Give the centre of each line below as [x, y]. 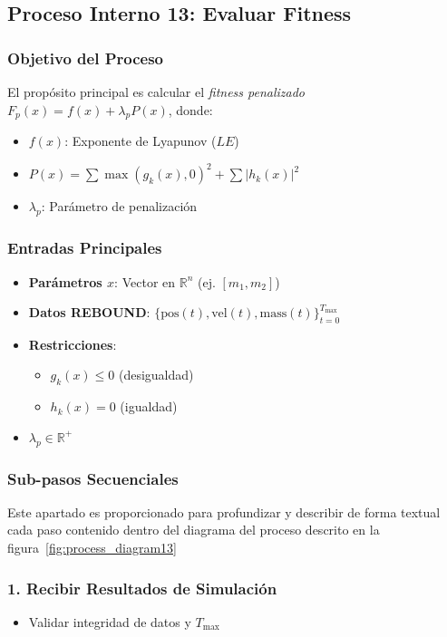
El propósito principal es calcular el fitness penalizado [156, 92]
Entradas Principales [85, 248]
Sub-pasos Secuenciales [93, 478]
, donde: [190, 109]
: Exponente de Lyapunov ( [141, 141]
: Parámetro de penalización [119, 206]
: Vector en [145, 281]
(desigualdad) [156, 375]
